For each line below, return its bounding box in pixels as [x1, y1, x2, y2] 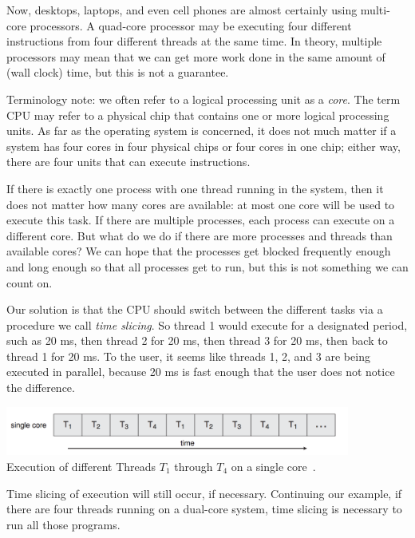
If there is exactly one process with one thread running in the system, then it [6, 180, 384, 196]
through [174, 457, 213, 474]
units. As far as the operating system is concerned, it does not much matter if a [6, 122, 397, 139]
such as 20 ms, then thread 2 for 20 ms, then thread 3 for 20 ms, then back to [6, 332, 388, 349]
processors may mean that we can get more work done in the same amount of [6, 48, 385, 65]
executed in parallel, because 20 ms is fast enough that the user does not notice [6, 363, 395, 380]
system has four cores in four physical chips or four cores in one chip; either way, [6, 137, 401, 154]
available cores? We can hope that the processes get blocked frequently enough [6, 243, 391, 259]
